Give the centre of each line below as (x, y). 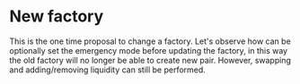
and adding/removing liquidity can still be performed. (108, 70)
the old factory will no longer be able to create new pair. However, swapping (150, 60)
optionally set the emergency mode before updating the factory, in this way (149, 50)
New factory (57, 17)
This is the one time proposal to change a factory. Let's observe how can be (150, 41)
